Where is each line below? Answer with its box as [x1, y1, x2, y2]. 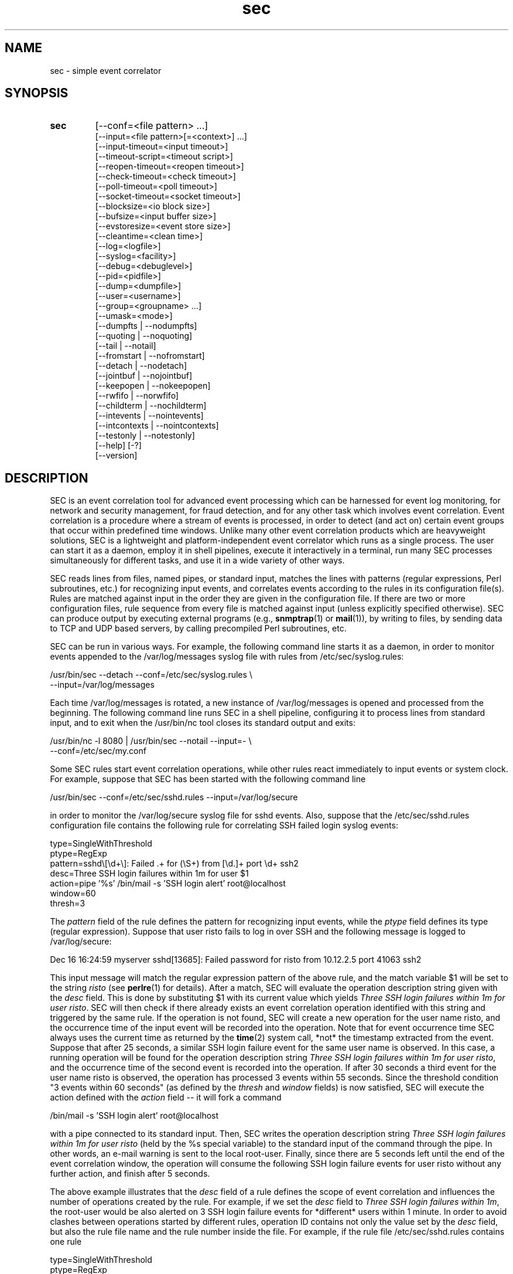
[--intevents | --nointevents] [95, 410, 204, 421]
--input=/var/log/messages [50, 680, 155, 690]
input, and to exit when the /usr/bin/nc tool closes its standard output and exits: [50, 718, 355, 728]
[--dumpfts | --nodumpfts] [95, 321, 197, 331]
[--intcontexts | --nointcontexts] [95, 420, 219, 431]
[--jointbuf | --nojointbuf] [95, 371, 193, 381]
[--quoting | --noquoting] [95, 331, 193, 341]
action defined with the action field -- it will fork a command [50, 1092, 282, 1103]
